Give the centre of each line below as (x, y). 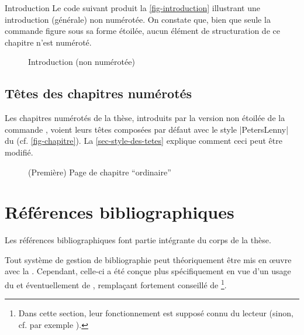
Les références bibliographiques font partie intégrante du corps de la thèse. (138, 240)
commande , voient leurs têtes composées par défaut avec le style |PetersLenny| (147, 129)
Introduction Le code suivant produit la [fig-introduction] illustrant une (132, 8)
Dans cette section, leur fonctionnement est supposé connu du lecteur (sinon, (156, 313)
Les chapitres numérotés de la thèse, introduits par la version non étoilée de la (145, 118)
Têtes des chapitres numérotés (99, 93)
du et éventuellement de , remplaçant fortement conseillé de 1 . (116, 284)
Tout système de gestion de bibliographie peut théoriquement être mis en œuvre (148, 259)
